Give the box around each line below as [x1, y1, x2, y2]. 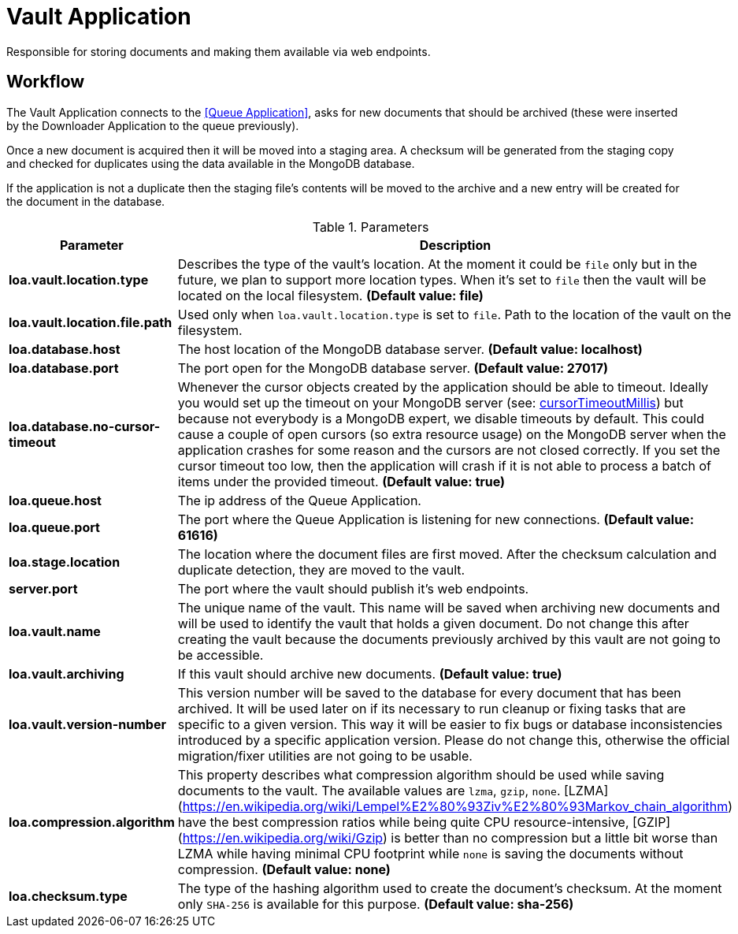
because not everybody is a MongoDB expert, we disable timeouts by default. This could [177, 410, 704, 426]
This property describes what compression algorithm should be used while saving [177, 766, 665, 783]
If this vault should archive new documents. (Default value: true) [177, 665, 562, 682]
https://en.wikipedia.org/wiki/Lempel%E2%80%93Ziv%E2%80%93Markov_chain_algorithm [182, 798, 729, 814]
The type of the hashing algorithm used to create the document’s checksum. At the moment [177, 880, 722, 896]
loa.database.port [9, 359, 119, 376]
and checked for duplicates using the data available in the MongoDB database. [6, 156, 415, 170]
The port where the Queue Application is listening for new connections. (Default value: [177, 511, 694, 527]
